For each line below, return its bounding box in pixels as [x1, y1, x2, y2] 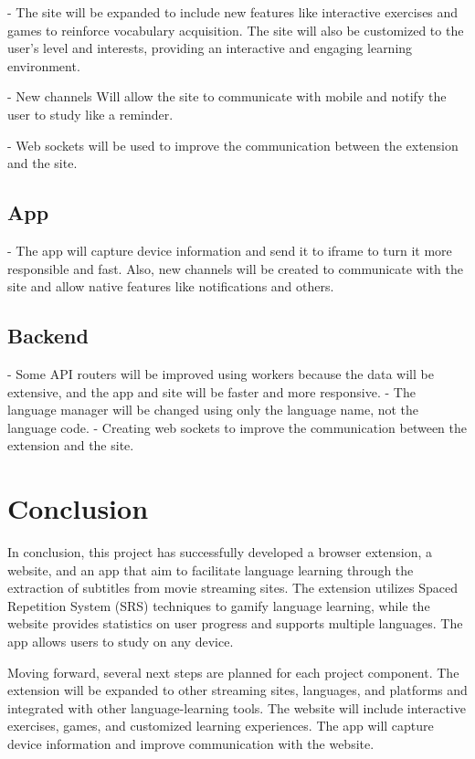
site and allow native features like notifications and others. [7, 277, 334, 296]
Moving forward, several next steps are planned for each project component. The [7, 662, 459, 681]
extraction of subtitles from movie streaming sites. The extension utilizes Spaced [7, 578, 458, 597]
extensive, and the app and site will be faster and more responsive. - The [7, 382, 416, 401]
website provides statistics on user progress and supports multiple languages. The [7, 614, 463, 633]
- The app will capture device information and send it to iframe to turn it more [7, 240, 452, 259]
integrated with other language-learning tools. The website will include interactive [7, 698, 466, 717]
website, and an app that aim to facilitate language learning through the [7, 560, 414, 579]
